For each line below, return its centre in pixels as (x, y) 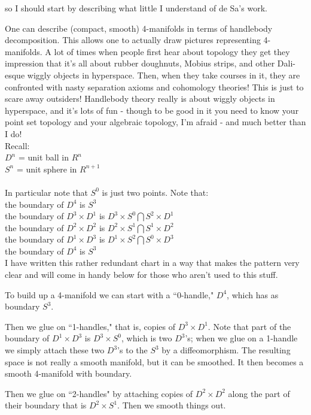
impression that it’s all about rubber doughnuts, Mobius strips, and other (140, 63)
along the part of (259, 393)
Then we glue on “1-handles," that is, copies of (90, 326)
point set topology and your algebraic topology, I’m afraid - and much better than (155, 122)
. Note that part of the (249, 326)
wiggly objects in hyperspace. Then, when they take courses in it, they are (164, 75)
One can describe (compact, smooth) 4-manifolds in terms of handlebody (139, 28)
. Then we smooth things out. (172, 405)
